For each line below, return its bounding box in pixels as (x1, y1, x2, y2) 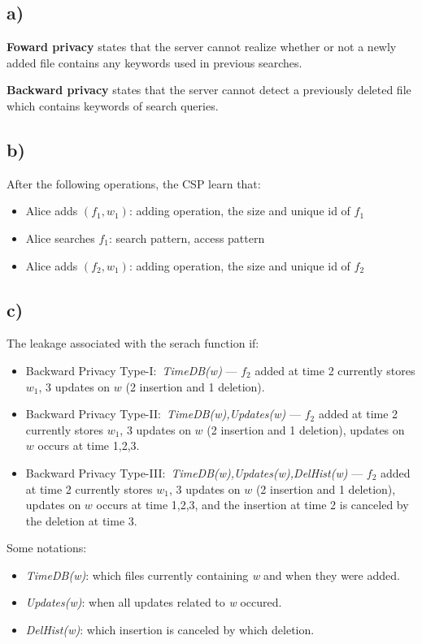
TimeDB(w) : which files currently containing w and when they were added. (25, 566, 400, 583)
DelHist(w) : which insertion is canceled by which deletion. (25, 621, 315, 638)
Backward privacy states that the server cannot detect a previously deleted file (7, 81, 411, 98)
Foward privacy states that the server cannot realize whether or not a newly (7, 38, 397, 55)
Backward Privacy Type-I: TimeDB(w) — (25, 361, 237, 378)
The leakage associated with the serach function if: (7, 335, 259, 352)
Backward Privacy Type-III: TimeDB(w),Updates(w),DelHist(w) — (25, 464, 363, 481)
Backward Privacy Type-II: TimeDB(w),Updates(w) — (25, 405, 301, 422)
